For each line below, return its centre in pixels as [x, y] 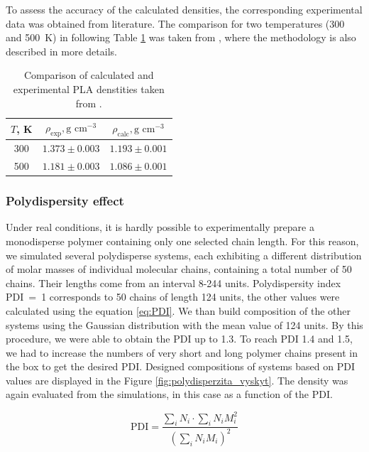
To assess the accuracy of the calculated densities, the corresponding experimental [184, 9]
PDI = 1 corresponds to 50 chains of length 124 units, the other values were [173, 297]
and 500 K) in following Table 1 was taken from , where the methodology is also [181, 37]
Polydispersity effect [65, 201]
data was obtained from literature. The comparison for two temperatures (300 [175, 23]
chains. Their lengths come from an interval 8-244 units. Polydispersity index [174, 282]
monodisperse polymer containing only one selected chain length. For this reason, [182, 241]
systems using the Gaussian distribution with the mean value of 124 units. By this [184, 324]
